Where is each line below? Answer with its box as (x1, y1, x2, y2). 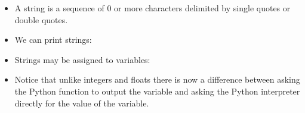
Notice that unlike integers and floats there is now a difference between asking (14, 73, 300, 86)
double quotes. (14, 13, 68, 26)
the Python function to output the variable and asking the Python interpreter (14, 84, 300, 97)
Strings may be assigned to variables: (14, 53, 150, 65)
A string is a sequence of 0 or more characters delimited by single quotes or (14, 2, 291, 14)
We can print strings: (14, 33, 92, 46)
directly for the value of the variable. (14, 96, 149, 109)
